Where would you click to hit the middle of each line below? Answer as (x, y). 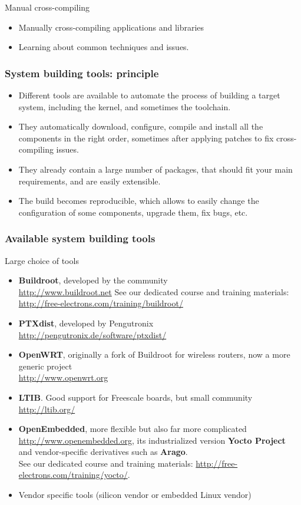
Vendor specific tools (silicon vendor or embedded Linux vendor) (135, 495)
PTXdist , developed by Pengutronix (86, 323)
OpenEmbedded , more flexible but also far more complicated (133, 429)
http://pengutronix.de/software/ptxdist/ (92, 334)
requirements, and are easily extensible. (90, 181)
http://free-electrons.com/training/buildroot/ (101, 303)
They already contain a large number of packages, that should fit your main (156, 169)
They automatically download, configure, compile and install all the (141, 126)
